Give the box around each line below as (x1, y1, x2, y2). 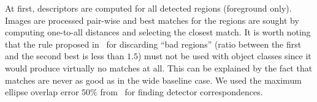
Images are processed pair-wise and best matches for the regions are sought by (5, 13, 299, 26)
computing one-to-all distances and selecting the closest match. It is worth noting (5, 26, 311, 38)
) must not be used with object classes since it (138, 49, 311, 62)
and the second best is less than (5, 49, 124, 62)
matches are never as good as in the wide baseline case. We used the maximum (5, 73, 302, 86)
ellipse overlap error (5, 86, 79, 98)
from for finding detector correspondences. (100, 86, 263, 98)
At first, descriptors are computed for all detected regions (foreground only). (5, 2, 292, 14)
